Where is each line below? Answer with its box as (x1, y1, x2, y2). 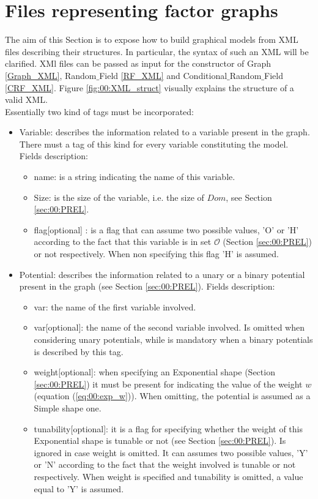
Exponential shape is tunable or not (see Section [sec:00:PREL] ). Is (34, 434, 286, 447)
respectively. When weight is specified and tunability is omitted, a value (34, 470, 303, 482)
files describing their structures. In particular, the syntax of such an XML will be (5, 45, 309, 58)
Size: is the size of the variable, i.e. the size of (34, 190, 204, 203)
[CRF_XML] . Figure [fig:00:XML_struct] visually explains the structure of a (5, 81, 294, 94)
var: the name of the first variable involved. (34, 300, 196, 313)
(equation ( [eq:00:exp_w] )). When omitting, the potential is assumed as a (34, 389, 311, 402)
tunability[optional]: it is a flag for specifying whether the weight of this (34, 422, 303, 435)
